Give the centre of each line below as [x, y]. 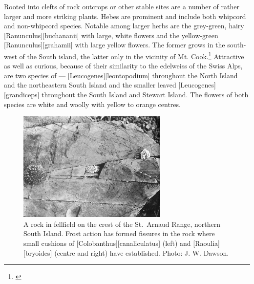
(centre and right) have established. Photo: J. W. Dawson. [142, 252]
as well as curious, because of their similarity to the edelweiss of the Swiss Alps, [123, 66]
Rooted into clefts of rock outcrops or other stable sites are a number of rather [122, 6]
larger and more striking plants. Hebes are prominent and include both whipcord [125, 16]
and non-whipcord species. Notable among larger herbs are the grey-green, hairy [124, 26]
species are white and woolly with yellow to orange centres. [92, 104]
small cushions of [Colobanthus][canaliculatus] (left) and [107, 243]
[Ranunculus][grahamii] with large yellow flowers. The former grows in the [115, 45]
